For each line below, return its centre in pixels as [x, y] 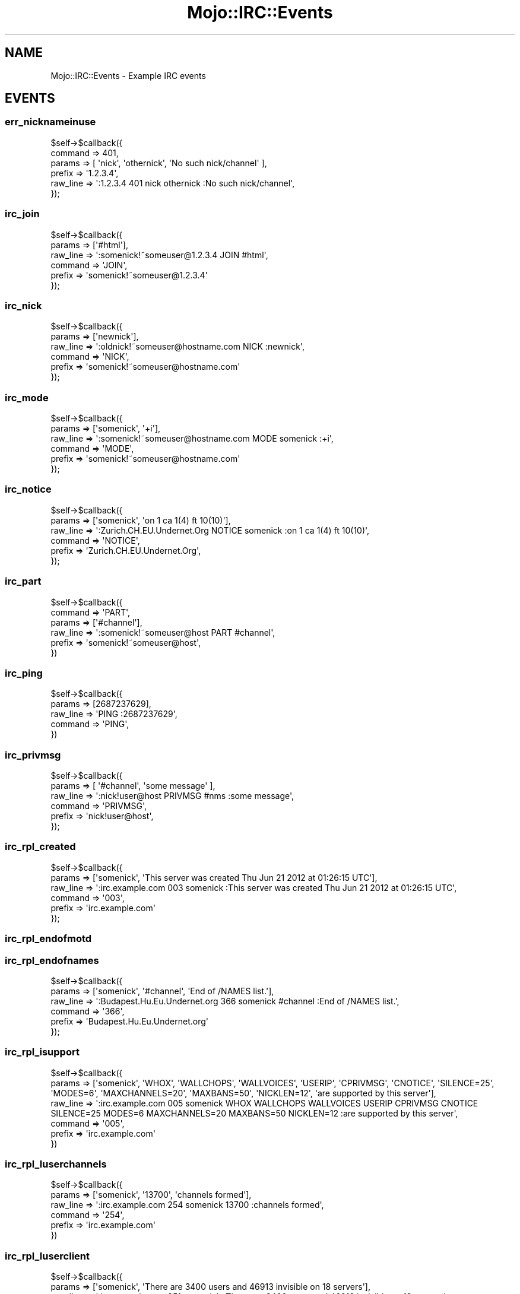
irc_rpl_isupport [42, 1052]
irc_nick [23, 305]
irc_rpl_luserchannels [56, 1164]
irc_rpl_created [40, 847]
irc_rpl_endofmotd [48, 939]
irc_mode [27, 397]
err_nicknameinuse [50, 122]
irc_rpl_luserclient [47, 1256]
